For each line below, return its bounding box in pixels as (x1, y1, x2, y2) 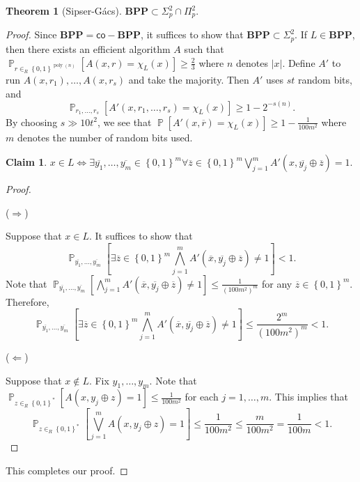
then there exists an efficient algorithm (6, 41, 171, 56)
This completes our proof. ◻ (6, 462, 128, 477)
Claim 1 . (6, 155, 47, 169)
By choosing (6, 114, 58, 129)
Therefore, (6, 294, 49, 309)
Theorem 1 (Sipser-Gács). (6, 3, 122, 17)
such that (184, 41, 224, 56)
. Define (282, 55, 315, 70)
